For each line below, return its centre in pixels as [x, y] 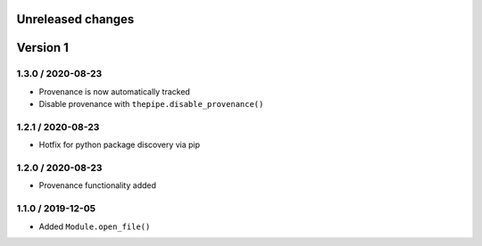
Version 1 [42, 48]
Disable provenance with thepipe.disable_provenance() [151, 104]
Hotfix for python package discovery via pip [120, 145]
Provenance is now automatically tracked [115, 91]
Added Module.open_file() [95, 226]
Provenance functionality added [97, 185]
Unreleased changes [75, 19]
